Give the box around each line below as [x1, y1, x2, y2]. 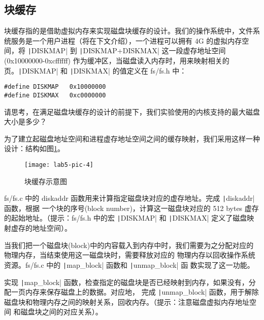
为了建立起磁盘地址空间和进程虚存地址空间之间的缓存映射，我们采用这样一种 [4, 133, 260, 144]
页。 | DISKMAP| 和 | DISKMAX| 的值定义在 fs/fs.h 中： [4, 65, 187, 76]
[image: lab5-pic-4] [24, 161, 94, 168]
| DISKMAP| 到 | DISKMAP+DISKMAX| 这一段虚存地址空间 [27, 45, 226, 56]
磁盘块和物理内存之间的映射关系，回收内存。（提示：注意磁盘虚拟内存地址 [4, 296, 249, 307]
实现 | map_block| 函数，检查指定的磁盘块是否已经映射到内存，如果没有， [4, 276, 249, 287]
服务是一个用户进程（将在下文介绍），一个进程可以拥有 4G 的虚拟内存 [11, 35, 242, 46]
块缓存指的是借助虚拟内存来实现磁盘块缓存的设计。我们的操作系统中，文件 [4, 25, 253, 36]
